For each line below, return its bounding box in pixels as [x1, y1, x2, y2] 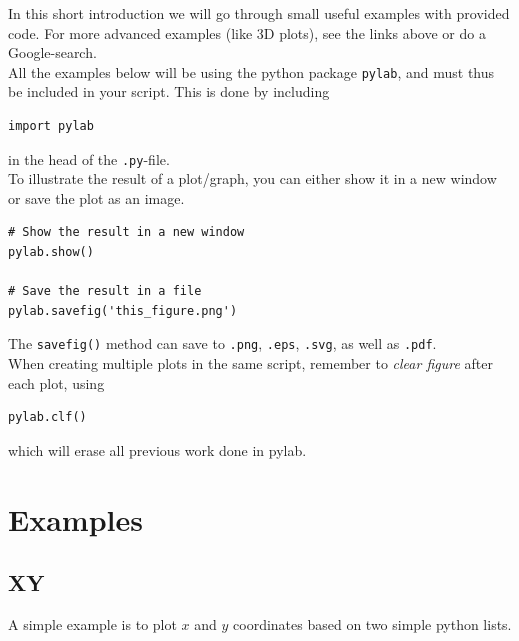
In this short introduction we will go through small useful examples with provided [8, 3, 510, 23]
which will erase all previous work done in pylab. [8, 439, 307, 460]
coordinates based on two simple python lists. [233, 614, 512, 635]
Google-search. [8, 42, 97, 63]
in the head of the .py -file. [8, 148, 170, 169]
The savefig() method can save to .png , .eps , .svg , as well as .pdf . [8, 333, 437, 354]
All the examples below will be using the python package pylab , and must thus [8, 61, 495, 82]
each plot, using [8, 372, 105, 393]
